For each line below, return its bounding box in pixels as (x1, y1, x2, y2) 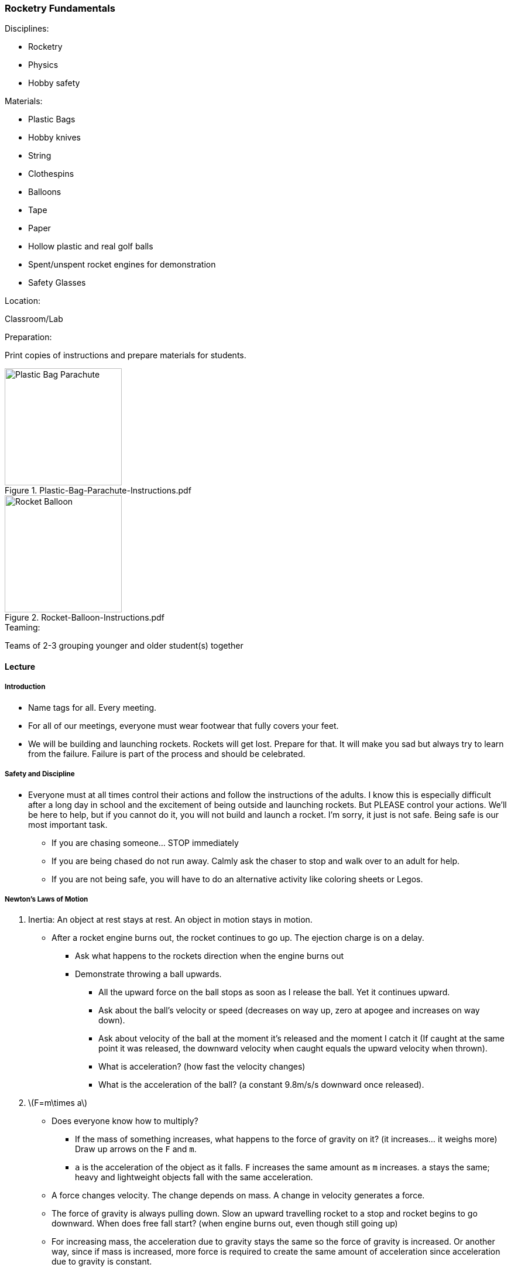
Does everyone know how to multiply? (52, 1116, 198, 1126)
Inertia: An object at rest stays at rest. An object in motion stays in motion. (28, 914, 313, 925)
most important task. (28, 819, 108, 830)
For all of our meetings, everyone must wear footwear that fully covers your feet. (28, 720, 339, 731)
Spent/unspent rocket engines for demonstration (28, 259, 216, 270)
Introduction (5, 683, 46, 691)
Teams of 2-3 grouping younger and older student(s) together (5, 640, 244, 651)
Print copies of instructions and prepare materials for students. (5, 350, 246, 361)
